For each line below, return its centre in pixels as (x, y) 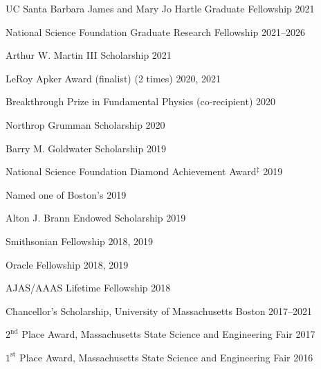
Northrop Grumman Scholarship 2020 (85, 124)
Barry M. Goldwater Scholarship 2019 (86, 148)
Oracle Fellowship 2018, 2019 (67, 264)
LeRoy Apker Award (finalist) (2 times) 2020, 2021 (113, 78)
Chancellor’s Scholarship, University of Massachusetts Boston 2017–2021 (159, 310)
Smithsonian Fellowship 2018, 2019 (80, 241)
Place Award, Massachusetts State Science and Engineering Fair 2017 (168, 334)
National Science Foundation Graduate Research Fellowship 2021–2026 (155, 31)
